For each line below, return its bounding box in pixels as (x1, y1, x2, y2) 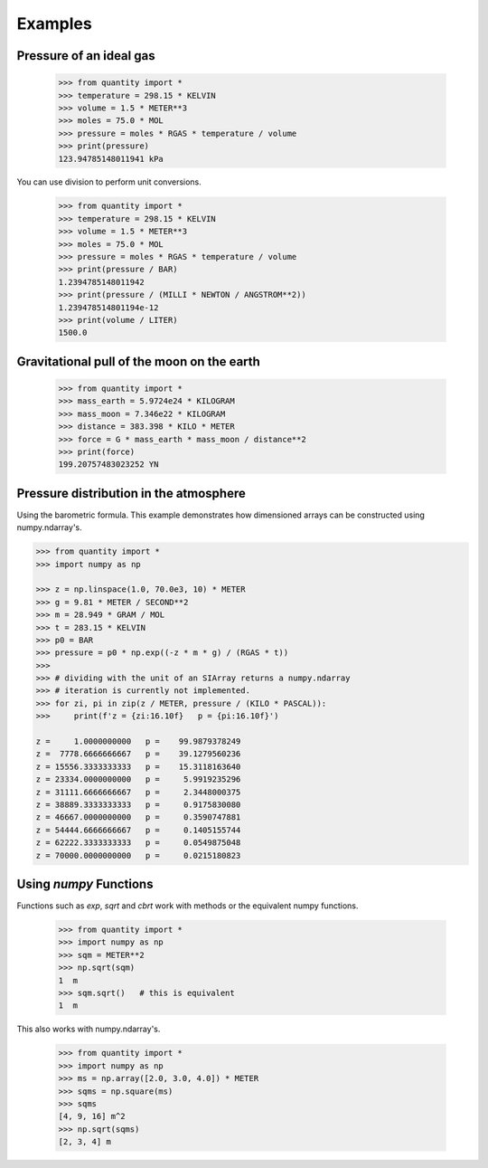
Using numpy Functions (16, 876, 154, 891)
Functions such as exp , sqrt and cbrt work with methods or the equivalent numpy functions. (16, 900, 359, 911)
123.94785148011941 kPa (58, 154, 164, 164)
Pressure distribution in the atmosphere (16, 485, 246, 501)
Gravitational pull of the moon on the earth (16, 354, 261, 369)
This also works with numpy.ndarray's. (16, 1023, 161, 1035)
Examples (16, 14, 92, 33)
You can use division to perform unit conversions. (16, 176, 202, 187)
